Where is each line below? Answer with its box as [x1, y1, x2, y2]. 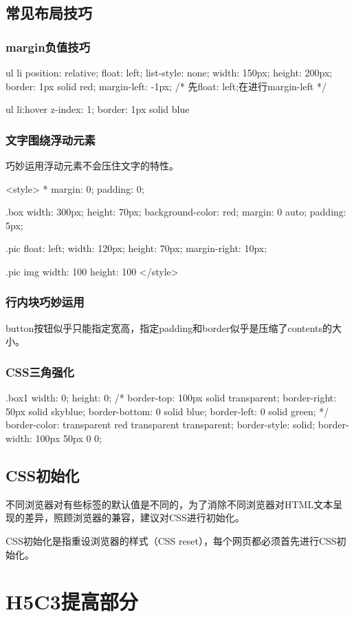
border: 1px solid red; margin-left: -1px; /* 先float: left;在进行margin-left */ [5, 79, 327, 93]
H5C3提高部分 [5, 587, 138, 616]
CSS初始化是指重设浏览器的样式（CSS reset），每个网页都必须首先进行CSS [5, 533, 337, 547]
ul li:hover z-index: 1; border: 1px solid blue [5, 102, 190, 116]
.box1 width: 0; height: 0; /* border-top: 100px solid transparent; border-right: [5, 390, 337, 405]
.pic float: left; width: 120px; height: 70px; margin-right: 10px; [5, 241, 267, 255]
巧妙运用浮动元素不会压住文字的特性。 [5, 158, 179, 172]
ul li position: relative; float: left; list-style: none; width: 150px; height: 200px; [5, 65, 333, 79]
